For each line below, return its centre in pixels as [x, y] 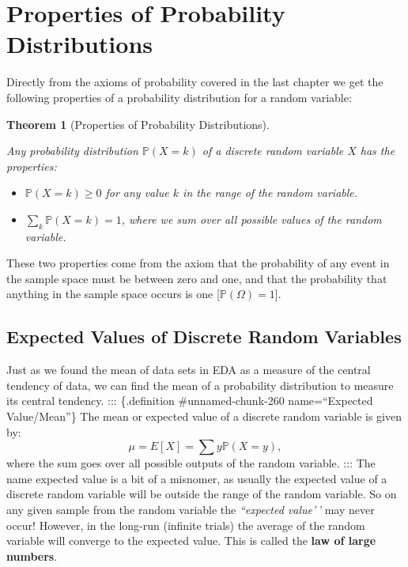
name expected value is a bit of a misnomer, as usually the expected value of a [197, 478]
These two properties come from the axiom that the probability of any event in [198, 263]
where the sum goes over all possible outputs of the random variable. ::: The [191, 463]
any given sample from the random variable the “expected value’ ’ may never [191, 509]
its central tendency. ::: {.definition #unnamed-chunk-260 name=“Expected [190, 401]
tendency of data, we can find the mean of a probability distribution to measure [200, 385]
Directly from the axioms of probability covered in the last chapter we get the [195, 82]
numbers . [32, 556]
